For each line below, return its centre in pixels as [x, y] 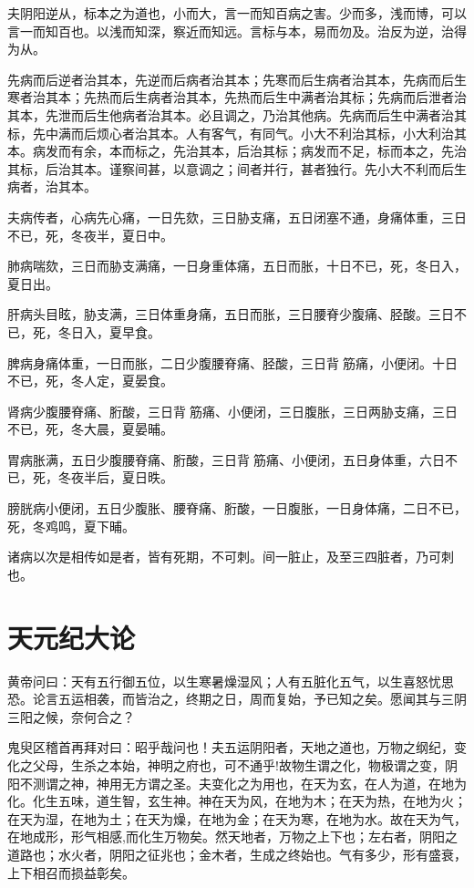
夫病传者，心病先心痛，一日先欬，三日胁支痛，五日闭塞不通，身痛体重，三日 [237, 217]
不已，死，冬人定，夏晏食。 [90, 381]
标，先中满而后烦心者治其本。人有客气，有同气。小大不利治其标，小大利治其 [237, 133]
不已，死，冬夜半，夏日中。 [90, 235]
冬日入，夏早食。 [109, 331]
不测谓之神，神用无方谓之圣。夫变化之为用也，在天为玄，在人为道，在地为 [243, 783]
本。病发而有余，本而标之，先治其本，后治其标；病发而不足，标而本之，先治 [237, 151]
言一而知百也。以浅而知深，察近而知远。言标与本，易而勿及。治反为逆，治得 [237, 31]
